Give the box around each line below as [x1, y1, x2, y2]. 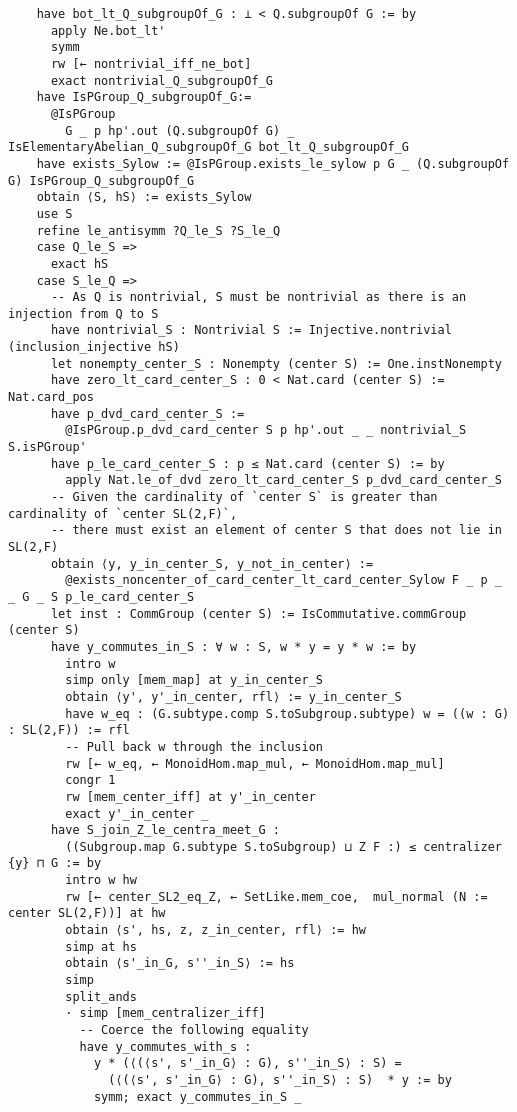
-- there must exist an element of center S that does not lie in [50, 523, 502, 538]
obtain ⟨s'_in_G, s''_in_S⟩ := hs [65, 956, 295, 971]
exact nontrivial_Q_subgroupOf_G [50, 73, 273, 88]
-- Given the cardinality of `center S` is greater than [50, 490, 438, 505]
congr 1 [65, 773, 116, 788]
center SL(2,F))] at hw [8, 906, 166, 921]
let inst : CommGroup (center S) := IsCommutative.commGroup [50, 606, 467, 621]
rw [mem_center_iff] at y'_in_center [65, 789, 316, 804]
